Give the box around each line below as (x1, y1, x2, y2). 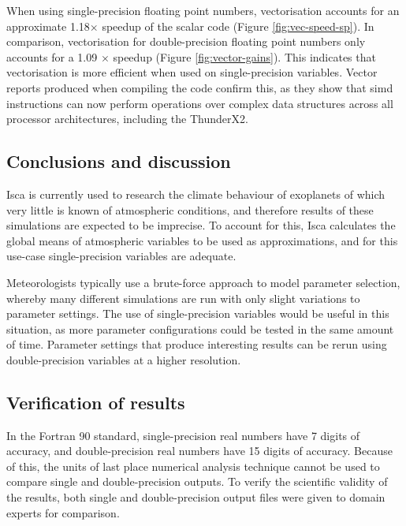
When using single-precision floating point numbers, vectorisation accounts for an (6, 2, 400, 18)
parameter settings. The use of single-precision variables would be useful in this (6, 305, 389, 322)
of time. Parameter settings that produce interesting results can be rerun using (6, 336, 387, 353)
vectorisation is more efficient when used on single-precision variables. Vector (6, 64, 378, 80)
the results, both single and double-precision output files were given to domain (6, 489, 386, 505)
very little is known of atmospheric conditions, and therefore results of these (6, 201, 374, 218)
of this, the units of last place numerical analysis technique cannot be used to (6, 457, 380, 474)
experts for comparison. (6, 504, 120, 520)
